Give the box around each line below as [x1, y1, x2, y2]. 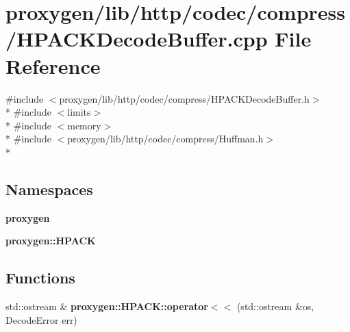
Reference [5, 51, 101, 79]
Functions [5, 267, 75, 288]
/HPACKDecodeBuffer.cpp [5, 25, 268, 53]
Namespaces [5, 178, 93, 199]
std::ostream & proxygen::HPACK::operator [5, 299, 208, 314]
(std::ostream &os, [236, 299, 314, 314]
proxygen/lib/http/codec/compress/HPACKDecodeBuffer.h [59, 91, 310, 105]
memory [67, 118, 101, 132]
